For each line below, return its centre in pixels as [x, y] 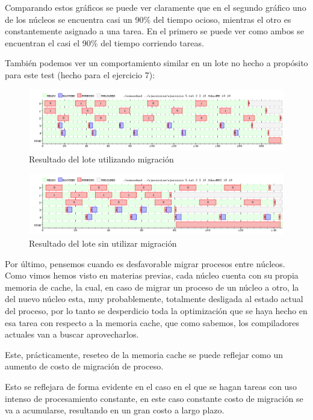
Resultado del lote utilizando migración [101, 159]
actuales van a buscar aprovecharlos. [72, 334]
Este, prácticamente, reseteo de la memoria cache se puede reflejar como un [144, 354]
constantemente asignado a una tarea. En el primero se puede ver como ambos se [154, 31]
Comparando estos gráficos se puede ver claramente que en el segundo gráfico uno [156, 7]
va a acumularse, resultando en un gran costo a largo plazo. [115, 410]
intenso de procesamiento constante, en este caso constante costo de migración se [154, 398]
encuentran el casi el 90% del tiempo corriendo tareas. [104, 42]
